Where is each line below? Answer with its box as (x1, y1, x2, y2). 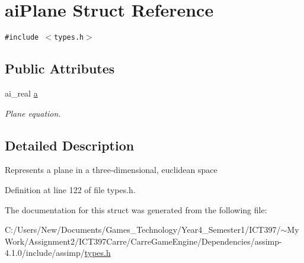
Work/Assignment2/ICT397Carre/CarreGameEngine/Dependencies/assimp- (5, 235, 282, 247)
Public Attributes (5, 59, 115, 78)
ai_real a (5, 86, 38, 99)
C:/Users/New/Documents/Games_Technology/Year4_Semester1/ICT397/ (5, 223, 281, 236)
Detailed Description (5, 136, 135, 154)
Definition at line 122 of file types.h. (5, 183, 136, 195)
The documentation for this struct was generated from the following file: (5, 203, 267, 216)
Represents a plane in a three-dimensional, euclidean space (5, 163, 217, 176)
